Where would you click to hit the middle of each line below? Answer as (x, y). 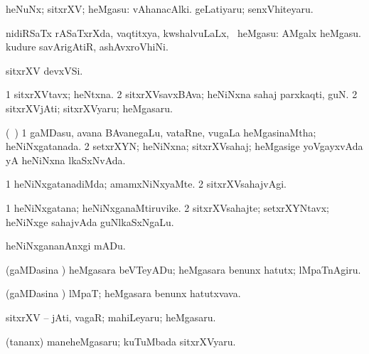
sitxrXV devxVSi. (44, 70)
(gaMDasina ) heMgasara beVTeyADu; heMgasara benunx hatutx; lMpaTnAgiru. (183, 269)
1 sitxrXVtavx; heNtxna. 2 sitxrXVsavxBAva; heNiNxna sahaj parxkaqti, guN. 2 (182, 94)
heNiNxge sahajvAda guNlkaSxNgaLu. (90, 221)
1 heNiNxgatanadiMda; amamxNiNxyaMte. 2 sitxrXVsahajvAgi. (146, 184)
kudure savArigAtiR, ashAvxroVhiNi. (87, 47)
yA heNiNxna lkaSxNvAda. (66, 160)
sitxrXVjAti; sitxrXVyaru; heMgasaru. (89, 108)
